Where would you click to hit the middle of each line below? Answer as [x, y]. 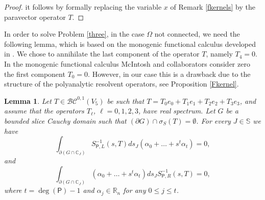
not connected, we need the [197, 34]
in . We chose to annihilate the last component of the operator [102, 54]
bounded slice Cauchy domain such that [65, 120]
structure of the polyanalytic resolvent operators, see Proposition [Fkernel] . [122, 84]
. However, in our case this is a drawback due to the [169, 74]
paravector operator [35, 17]
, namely [219, 54]
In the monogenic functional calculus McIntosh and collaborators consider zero [127, 63]
